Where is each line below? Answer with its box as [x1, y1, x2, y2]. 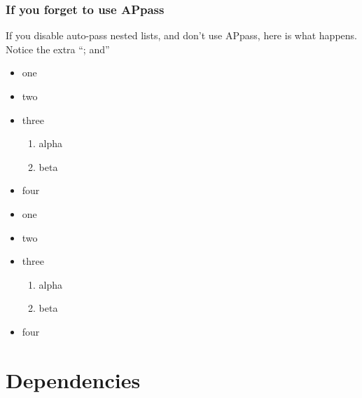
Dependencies [6, 365, 141, 394]
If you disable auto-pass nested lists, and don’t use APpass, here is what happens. [6, 28, 357, 43]
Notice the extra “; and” [6, 41, 110, 56]
